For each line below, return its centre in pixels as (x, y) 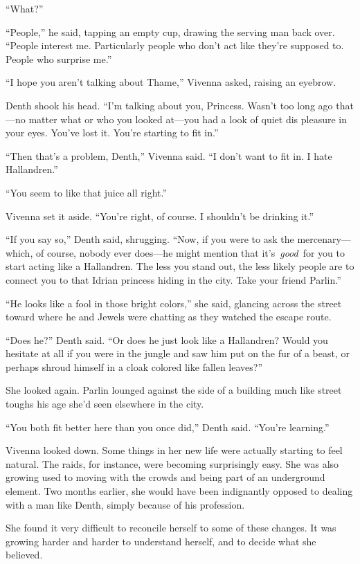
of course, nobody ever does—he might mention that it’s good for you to (190, 252)
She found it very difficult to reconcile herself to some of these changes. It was (171, 528)
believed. (24, 555)
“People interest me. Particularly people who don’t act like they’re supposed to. (175, 45)
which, (19, 252)
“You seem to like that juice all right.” (87, 192)
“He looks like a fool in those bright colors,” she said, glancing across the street (174, 303)
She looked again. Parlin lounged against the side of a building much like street (174, 390)
